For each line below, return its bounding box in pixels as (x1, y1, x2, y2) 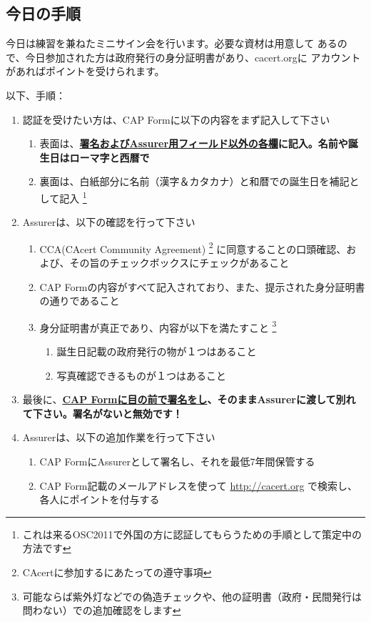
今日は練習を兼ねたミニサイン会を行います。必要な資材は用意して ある (6, 36, 337, 51)
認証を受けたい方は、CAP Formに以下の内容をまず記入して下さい (22, 112, 330, 127)
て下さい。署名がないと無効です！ (22, 405, 183, 420)
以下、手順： (6, 87, 66, 102)
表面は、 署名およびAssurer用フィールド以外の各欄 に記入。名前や (39, 136, 348, 151)
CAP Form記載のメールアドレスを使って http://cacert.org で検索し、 (39, 478, 358, 493)
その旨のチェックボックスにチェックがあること (69, 255, 290, 270)
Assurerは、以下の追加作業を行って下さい (22, 430, 215, 445)
